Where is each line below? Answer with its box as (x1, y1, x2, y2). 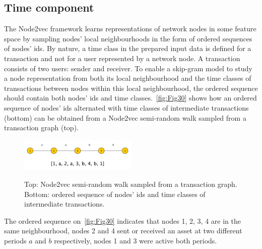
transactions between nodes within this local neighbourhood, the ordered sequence (4, 82, 258, 93)
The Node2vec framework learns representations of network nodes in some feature (4, 23, 256, 34)
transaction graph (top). (4, 122, 79, 133)
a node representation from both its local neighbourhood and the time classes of (4, 73, 251, 83)
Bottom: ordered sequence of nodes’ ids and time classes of (24, 188, 206, 199)
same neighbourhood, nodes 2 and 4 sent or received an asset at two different (4, 225, 242, 236)
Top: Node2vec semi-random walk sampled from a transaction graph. (24, 178, 237, 189)
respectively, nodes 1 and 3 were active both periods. (54, 235, 217, 245)
